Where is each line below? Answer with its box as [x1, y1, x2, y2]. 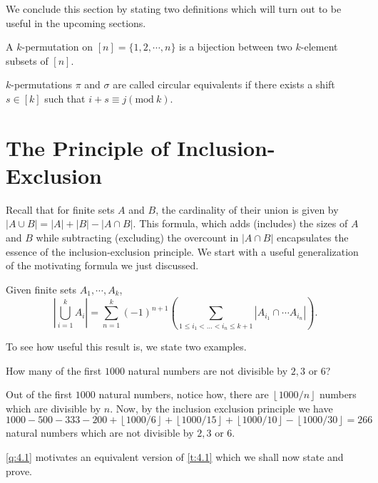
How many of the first [6, 363, 102, 378]
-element [300, 39, 338, 54]
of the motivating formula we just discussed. [6, 258, 199, 273]
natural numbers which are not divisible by [6, 425, 194, 440]
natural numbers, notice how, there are [98, 387, 269, 402]
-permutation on [21, 39, 93, 54]
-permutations [11, 77, 72, 92]
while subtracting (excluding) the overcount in [36, 230, 239, 245]
